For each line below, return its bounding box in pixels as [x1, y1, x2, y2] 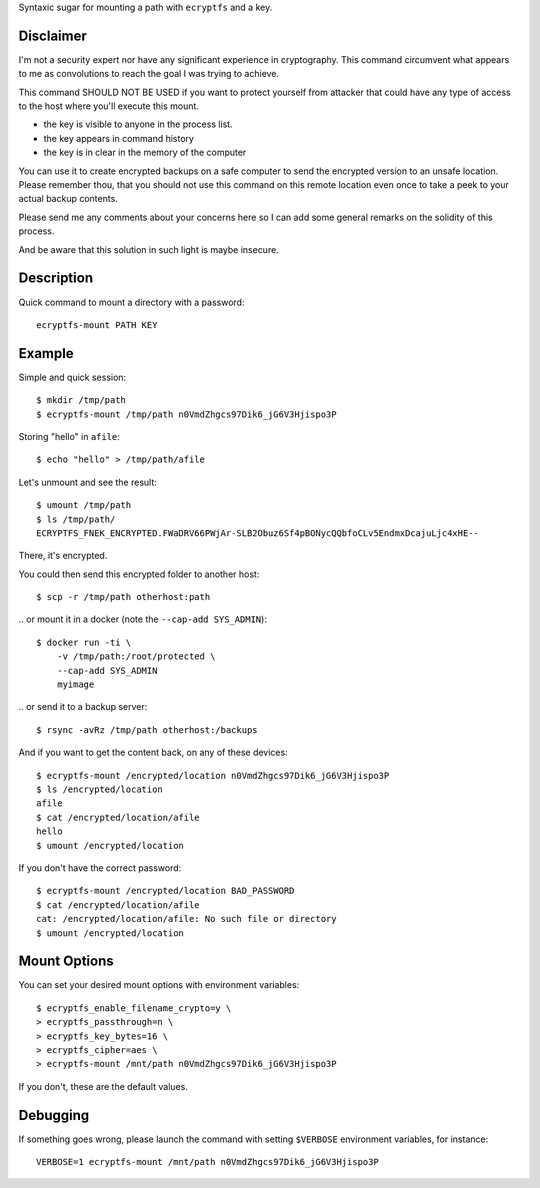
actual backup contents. [18, 193, 119, 205]
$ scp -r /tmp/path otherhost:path [36, 591, 211, 603]
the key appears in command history [43, 132, 195, 144]
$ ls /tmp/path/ [36, 513, 116, 525]
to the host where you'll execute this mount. [18, 100, 200, 112]
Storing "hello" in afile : [18, 430, 120, 442]
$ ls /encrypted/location [36, 784, 164, 795]
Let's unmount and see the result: [18, 476, 157, 488]
